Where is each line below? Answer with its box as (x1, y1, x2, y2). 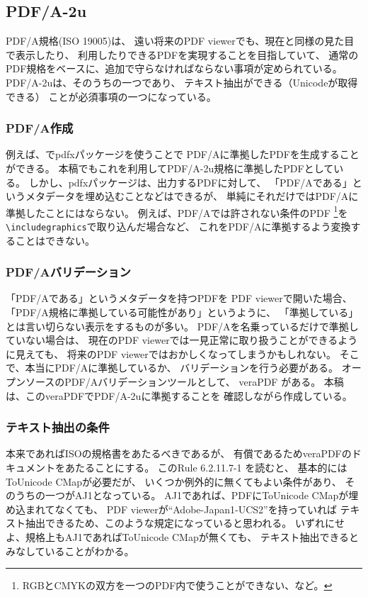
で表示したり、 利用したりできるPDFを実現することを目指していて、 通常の (6, 47, 359, 62)
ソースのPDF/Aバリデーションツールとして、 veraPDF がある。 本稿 (25, 374, 344, 389)
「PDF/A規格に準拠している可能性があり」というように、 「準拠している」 (6, 305, 359, 320)
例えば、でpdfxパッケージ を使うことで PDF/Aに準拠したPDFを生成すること (6, 147, 360, 162)
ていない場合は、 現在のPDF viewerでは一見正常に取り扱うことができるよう (6, 333, 358, 347)
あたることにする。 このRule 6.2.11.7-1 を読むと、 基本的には (64, 460, 347, 475)
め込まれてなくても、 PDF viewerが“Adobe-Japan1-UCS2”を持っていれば (6, 501, 337, 516)
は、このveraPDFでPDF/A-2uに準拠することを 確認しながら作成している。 (6, 388, 352, 403)
